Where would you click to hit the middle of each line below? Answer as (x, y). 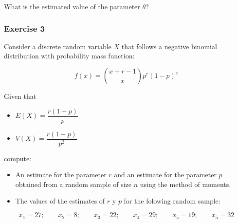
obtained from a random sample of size (73, 184)
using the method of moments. (185, 184)
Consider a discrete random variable (58, 46)
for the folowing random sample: (172, 200)
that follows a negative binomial (169, 46)
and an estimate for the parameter (165, 175)
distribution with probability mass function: (69, 56)
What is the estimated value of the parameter (72, 6)
